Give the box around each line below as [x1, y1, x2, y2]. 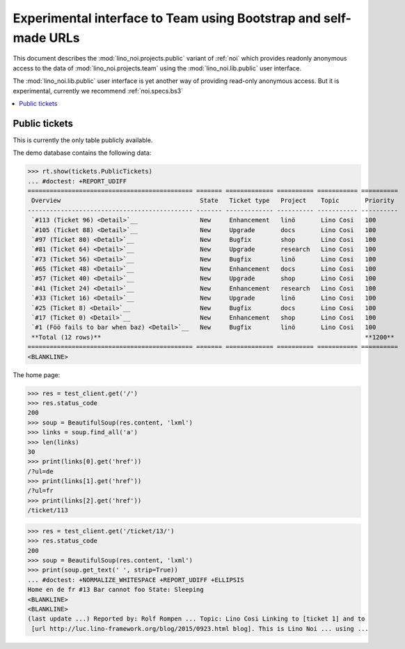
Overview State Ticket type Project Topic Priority [31, 197, 395, 205]
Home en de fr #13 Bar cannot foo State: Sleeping [27, 586, 205, 594]
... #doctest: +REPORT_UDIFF [27, 177, 127, 185]
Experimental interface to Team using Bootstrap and [13, 10, 321, 26]
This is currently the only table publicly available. [13, 136, 153, 144]
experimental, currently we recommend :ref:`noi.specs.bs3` [13, 86, 184, 95]
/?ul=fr [27, 487, 54, 495]
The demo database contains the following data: [13, 148, 152, 157]
